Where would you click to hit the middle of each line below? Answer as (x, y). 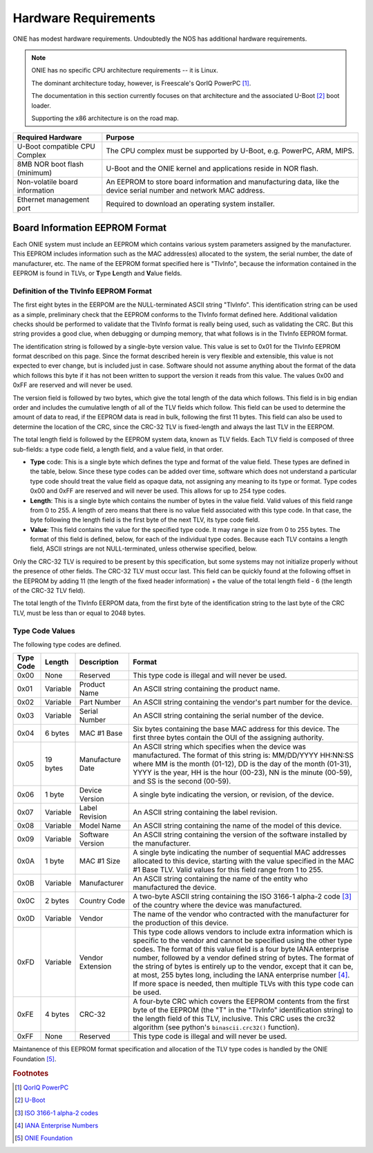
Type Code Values (44, 631)
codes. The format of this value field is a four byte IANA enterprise (241, 949)
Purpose (120, 137)
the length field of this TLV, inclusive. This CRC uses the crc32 (234, 1019)
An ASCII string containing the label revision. (205, 812)
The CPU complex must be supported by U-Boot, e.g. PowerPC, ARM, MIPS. (230, 151)
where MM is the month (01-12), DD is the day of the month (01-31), (242, 764)
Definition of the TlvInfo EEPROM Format (82, 291)
